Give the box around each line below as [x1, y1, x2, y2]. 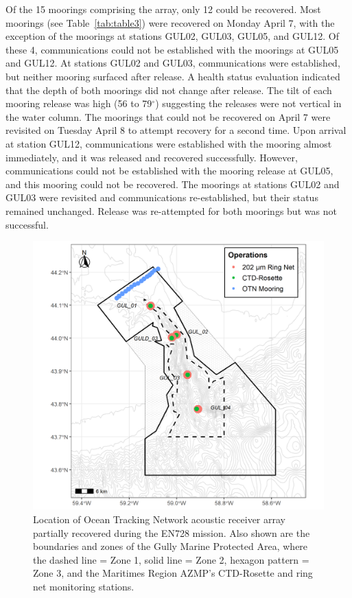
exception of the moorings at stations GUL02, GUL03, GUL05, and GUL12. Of [5, 29, 340, 43]
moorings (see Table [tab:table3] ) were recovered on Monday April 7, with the [5, 15, 335, 30]
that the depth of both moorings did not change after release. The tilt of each [5, 82, 332, 97]
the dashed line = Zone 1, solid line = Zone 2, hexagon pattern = [33, 552, 309, 566]
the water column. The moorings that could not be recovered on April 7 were [5, 109, 331, 124]
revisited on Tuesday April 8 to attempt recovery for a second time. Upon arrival [5, 123, 347, 137]
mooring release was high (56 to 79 [5, 96, 152, 111]
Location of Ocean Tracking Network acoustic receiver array [33, 511, 285, 526]
